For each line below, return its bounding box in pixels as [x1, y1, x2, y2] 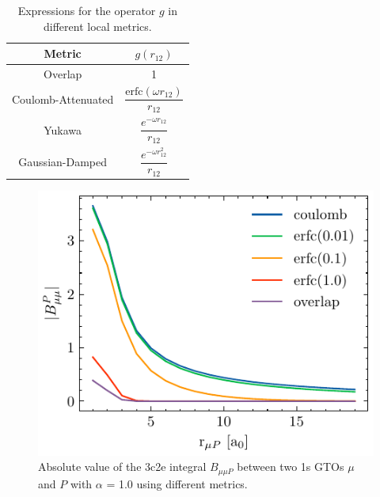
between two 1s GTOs [237, 458, 344, 475]
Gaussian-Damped [18, 153, 108, 169]
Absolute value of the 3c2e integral [38, 458, 207, 475]
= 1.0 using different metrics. [106, 475, 248, 491]
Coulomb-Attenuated [12, 90, 114, 107]
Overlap [44, 66, 82, 82]
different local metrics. [44, 17, 152, 34]
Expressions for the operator [17, 2, 156, 18]
